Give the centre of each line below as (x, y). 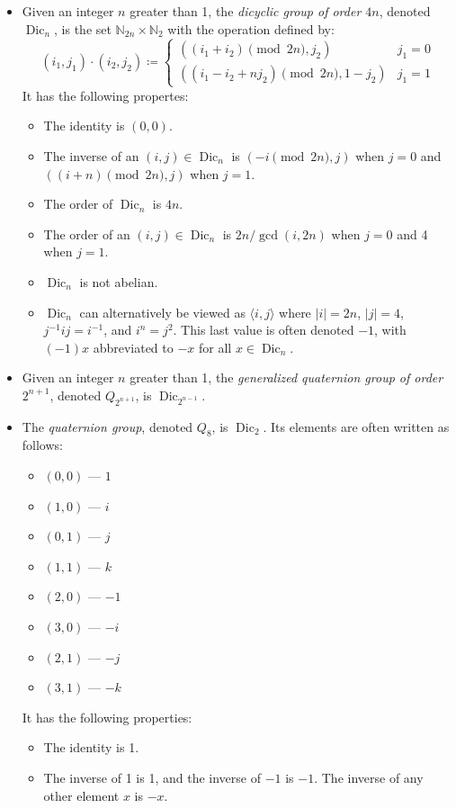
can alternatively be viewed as (162, 312)
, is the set (83, 28)
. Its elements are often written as (356, 426)
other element (81, 795)
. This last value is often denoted (264, 330)
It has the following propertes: (105, 95)
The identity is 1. (91, 747)
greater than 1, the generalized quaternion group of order (286, 377)
